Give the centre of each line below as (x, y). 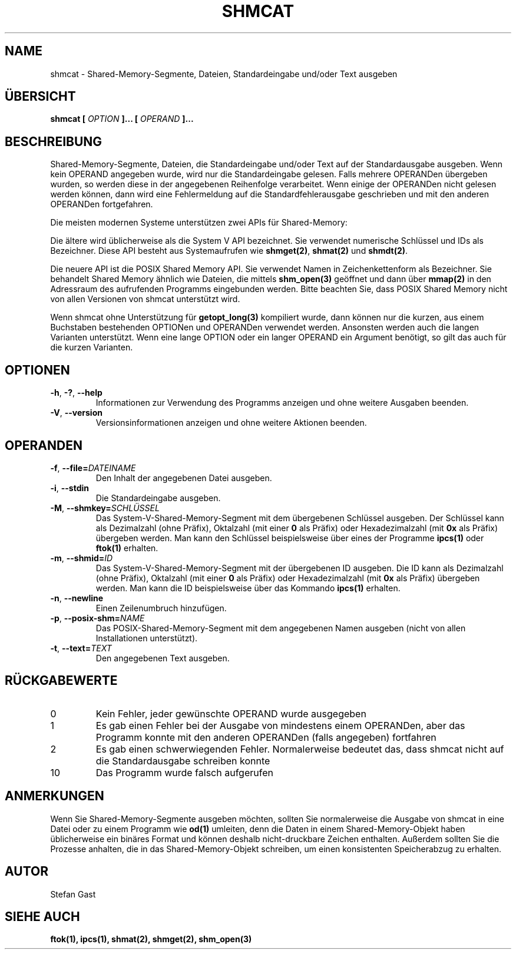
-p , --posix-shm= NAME (97, 618)
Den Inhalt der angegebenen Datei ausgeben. (184, 478)
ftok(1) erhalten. (127, 548)
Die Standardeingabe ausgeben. (158, 498)
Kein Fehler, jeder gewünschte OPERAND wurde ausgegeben (231, 713)
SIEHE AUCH (42, 916)
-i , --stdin (70, 488)
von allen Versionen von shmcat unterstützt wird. (145, 299)
